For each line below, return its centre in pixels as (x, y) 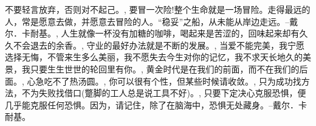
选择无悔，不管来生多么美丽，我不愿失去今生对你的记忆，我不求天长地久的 (154, 57)
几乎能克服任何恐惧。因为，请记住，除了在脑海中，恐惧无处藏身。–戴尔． (152, 104)
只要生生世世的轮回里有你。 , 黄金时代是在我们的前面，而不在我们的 (165, 68)
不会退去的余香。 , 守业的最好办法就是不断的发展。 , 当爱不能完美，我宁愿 (159, 45)
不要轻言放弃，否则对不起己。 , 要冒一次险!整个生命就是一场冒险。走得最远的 (158, 9)
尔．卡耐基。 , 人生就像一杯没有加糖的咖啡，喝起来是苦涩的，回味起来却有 (152, 33)
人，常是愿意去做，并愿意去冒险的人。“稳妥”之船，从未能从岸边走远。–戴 (152, 21)
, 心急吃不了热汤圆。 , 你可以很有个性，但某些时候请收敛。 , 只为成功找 (162, 81)
